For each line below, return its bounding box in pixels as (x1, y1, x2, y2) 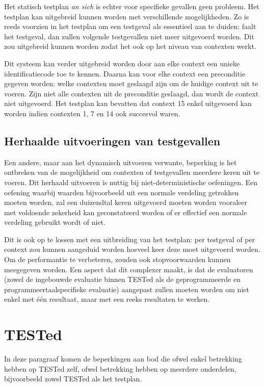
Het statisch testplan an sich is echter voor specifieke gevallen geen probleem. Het (4, 1, 259, 11)
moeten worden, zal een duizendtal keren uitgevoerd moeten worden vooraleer (4, 197, 247, 208)
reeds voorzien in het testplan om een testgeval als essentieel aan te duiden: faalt (4, 21, 256, 32)
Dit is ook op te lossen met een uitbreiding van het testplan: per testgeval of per (4, 234, 255, 244)
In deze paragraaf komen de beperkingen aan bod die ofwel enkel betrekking (4, 353, 242, 364)
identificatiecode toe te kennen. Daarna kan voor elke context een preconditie (4, 68, 246, 79)
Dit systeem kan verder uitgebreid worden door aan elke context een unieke (4, 58, 240, 68)
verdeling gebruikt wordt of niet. (4, 217, 105, 227)
